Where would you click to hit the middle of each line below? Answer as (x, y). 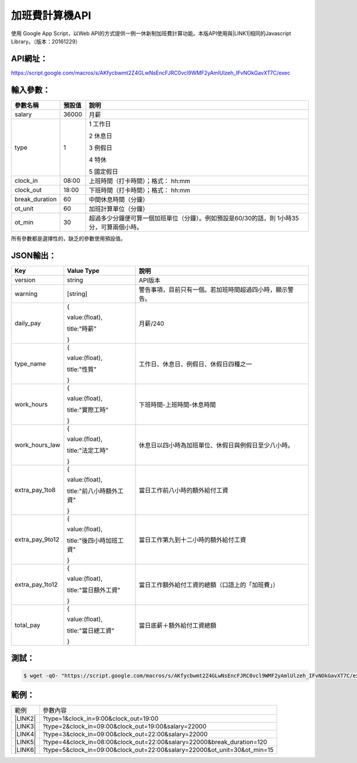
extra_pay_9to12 (37, 539)
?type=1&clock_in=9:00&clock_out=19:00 (101, 718)
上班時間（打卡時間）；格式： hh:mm (140, 180)
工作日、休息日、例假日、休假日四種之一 (195, 364)
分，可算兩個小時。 (116, 227)
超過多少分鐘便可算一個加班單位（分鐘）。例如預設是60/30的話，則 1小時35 (194, 218)
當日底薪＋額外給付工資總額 (178, 625)
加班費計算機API (51, 15)
